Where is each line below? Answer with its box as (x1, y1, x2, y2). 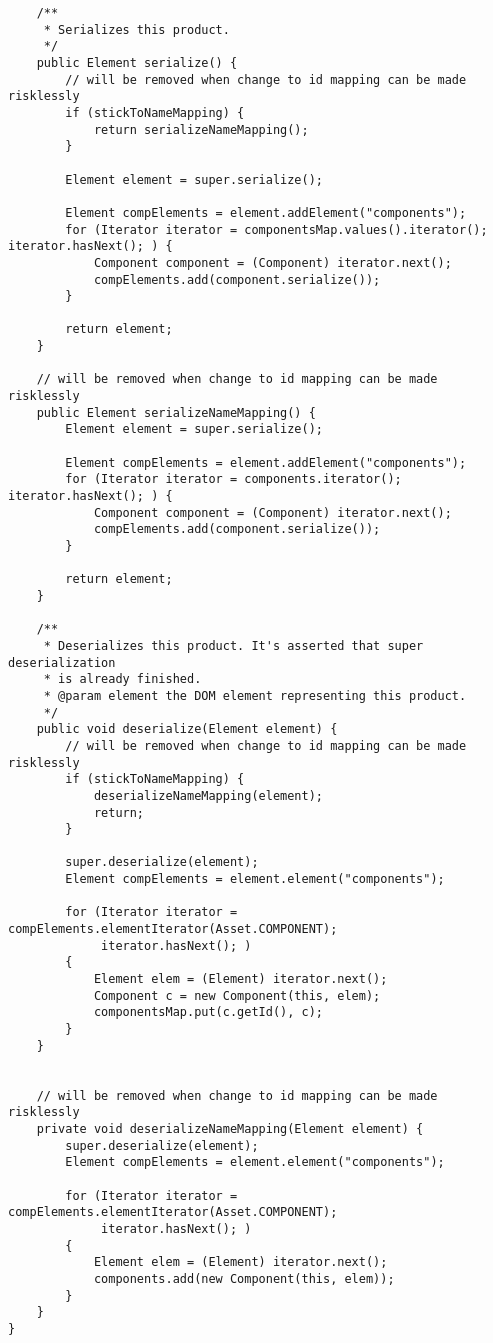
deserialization (8, 655, 116, 670)
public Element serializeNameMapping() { (36, 405, 316, 420)
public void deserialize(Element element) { (36, 722, 338, 737)
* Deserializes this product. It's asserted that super (43, 638, 424, 653)
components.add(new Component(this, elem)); (93, 1271, 395, 1286)
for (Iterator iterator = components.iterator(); (65, 472, 402, 487)
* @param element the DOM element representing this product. (43, 688, 467, 703)
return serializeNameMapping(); (93, 122, 309, 137)
